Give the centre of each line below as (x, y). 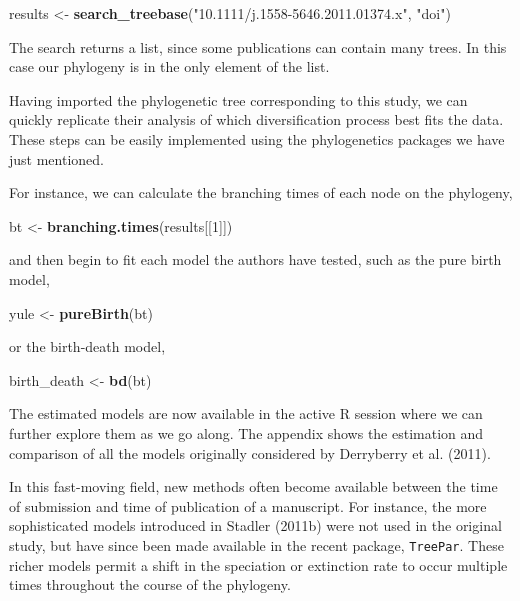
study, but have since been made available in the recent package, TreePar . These (256, 544)
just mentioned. (56, 158)
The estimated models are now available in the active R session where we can (246, 413)
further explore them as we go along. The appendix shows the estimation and (246, 432)
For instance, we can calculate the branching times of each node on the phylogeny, (261, 192)
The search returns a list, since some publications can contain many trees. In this (258, 46)
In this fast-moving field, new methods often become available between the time (253, 486)
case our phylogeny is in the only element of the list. (169, 66)
